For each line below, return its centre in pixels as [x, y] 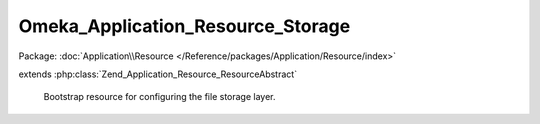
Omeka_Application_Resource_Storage [184, 26]
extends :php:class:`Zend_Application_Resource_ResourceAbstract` [158, 74]
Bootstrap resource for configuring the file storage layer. [159, 97]
